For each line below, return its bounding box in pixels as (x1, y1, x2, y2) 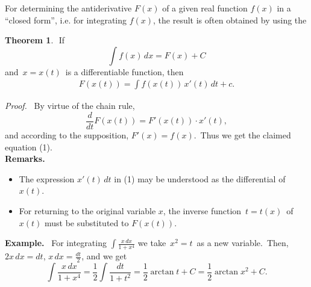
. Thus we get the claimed (193, 129, 291, 141)
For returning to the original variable (19, 205, 156, 217)
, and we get (81, 250, 127, 262)
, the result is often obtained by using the (153, 13, 307, 26)
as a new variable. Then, (196, 236, 289, 249)
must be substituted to (45, 216, 129, 229)
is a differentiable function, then (65, 65, 184, 78)
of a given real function (162, 2, 248, 14)
